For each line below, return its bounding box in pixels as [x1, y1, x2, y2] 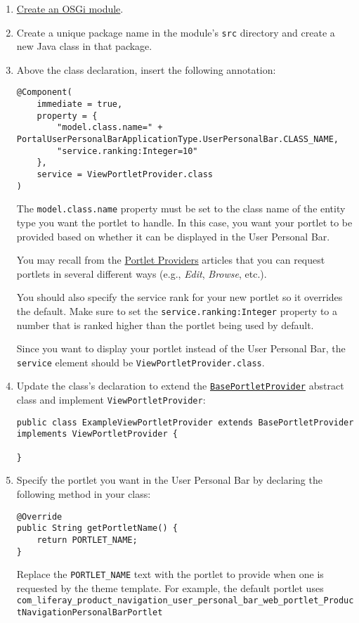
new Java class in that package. [16, 39, 152, 53]
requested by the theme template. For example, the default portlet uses [16, 580, 324, 595]
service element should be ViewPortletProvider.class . [16, 354, 265, 369]
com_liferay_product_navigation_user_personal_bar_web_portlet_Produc [16, 596, 354, 606]
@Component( [16, 87, 72, 98]
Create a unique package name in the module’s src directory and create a [16, 25, 335, 39]
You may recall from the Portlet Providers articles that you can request [16, 252, 325, 267]
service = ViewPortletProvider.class [37, 169, 213, 180]
